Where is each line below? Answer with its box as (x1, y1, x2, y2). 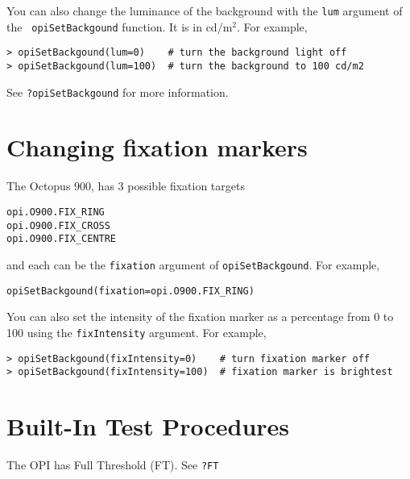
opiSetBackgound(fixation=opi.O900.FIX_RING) (6, 285, 255, 297)
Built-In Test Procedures (6, 410, 290, 443)
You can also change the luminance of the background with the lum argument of (6, 2, 403, 19)
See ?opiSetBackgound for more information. (6, 83, 229, 100)
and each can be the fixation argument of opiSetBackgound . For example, (6, 256, 380, 273)
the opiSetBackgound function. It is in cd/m (6, 18, 233, 35)
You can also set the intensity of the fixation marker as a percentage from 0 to (6, 308, 394, 325)
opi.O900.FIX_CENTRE (6, 233, 117, 245)
